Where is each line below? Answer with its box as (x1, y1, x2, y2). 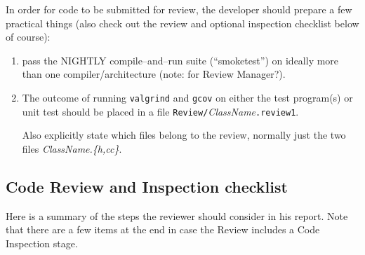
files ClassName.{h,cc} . (22, 141, 122, 156)
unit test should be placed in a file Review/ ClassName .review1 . (22, 104, 299, 118)
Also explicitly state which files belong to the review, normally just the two (22, 127, 346, 142)
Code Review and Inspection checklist (6, 175, 288, 197)
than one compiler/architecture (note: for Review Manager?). (22, 67, 286, 81)
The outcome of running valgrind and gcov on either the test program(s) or (22, 90, 353, 104)
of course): (6, 29, 51, 44)
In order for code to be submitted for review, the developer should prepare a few (6, 2, 352, 16)
